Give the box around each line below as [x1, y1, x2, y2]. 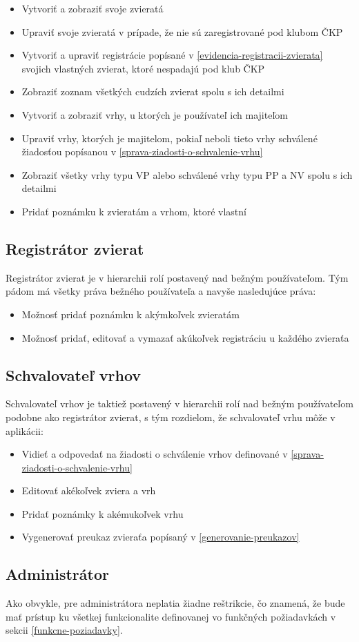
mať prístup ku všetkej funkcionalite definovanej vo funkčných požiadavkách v [6, 609, 336, 623]
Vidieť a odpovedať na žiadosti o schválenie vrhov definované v [21, 447, 288, 461]
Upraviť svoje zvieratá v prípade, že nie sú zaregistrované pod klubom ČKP [21, 24, 343, 39]
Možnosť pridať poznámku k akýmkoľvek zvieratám [21, 307, 240, 321]
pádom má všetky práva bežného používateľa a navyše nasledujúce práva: [6, 284, 316, 298]
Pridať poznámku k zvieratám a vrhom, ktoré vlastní [21, 204, 246, 218]
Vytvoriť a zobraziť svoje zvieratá [21, 1, 164, 15]
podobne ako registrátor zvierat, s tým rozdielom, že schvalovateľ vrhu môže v [6, 409, 336, 424]
